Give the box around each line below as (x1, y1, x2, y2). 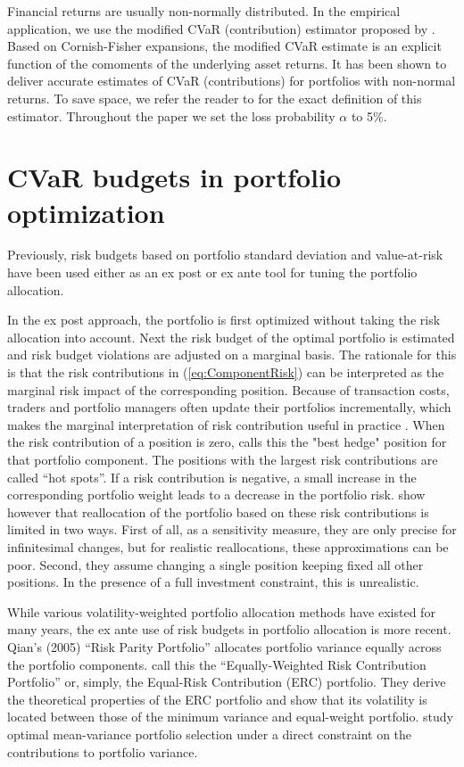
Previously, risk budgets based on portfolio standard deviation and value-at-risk (7, 245, 443, 264)
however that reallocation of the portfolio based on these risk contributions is (7, 502, 429, 521)
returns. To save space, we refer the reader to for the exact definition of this (7, 88, 422, 107)
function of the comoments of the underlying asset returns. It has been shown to (7, 54, 447, 72)
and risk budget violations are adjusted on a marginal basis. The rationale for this (7, 345, 457, 364)
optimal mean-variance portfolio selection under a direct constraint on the (7, 724, 412, 743)
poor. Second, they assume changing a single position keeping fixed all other (7, 555, 424, 573)
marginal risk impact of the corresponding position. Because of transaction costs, (7, 380, 450, 399)
